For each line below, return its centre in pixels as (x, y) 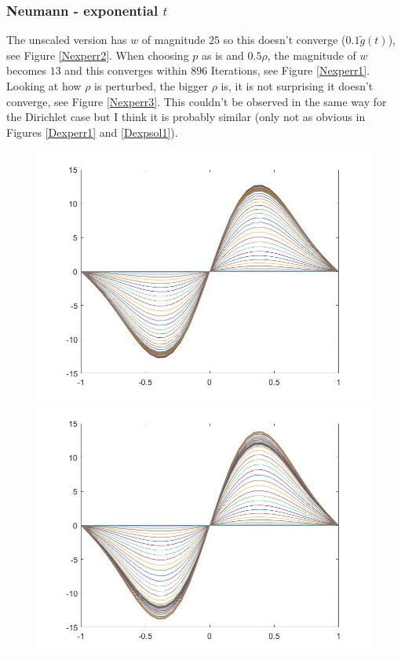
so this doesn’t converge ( (284, 40)
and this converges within (126, 70)
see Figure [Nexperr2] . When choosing (98, 55)
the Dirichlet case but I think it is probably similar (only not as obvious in (186, 117)
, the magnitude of (312, 55)
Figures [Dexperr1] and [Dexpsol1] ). (92, 132)
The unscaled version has (67, 40)
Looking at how (44, 86)
